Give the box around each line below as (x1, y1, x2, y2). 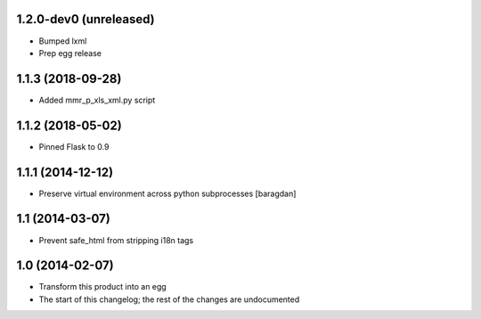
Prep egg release (38, 47, 102, 58)
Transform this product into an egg (38, 282, 167, 292)
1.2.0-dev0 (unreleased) (16, 12, 155, 27)
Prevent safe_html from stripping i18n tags (38, 234, 194, 245)
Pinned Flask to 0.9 (38, 141, 110, 151)
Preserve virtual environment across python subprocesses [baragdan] (38, 188, 297, 199)
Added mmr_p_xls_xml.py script (38, 94, 156, 105)
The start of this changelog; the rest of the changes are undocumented (38, 294, 300, 305)
